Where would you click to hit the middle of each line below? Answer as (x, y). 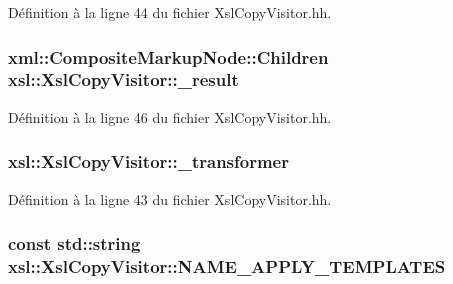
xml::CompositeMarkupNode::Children (168, 56)
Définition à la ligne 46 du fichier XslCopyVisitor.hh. (170, 116)
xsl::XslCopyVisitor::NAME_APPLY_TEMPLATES (227, 265)
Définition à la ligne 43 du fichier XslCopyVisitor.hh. (170, 198)
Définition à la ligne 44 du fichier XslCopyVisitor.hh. (170, 12)
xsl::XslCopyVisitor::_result (123, 79)
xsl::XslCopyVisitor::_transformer (148, 161)
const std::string (74, 243)
